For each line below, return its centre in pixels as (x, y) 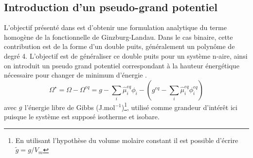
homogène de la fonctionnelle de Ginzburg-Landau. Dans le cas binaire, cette (118, 37)
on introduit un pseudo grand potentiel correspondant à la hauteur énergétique (122, 65)
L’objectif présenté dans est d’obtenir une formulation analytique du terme (115, 27)
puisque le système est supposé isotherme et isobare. (82, 117)
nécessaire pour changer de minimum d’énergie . (75, 75)
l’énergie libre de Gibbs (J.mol (70, 107)
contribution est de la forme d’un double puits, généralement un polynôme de (119, 46)
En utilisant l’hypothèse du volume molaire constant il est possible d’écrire (127, 140)
